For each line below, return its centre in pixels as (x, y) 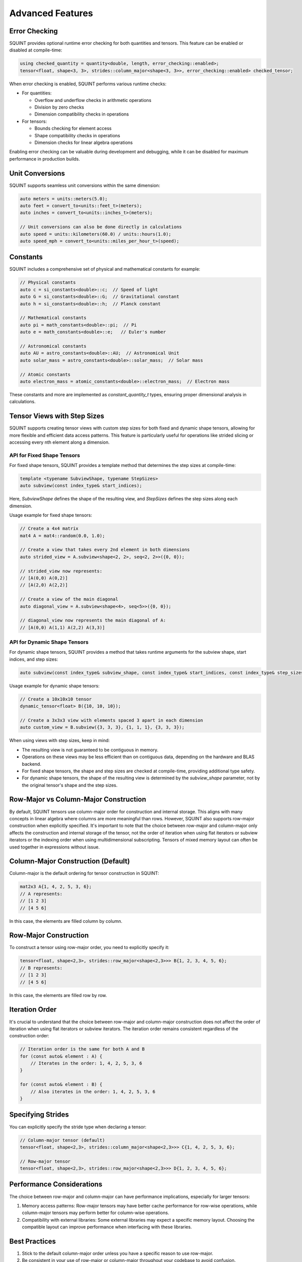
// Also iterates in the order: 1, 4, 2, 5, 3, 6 (93, 1091)
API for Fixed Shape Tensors (45, 455)
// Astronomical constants (53, 346)
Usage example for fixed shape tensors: (51, 515)
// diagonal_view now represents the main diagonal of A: (93, 620)
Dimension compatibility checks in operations (82, 114)
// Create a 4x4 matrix (49, 529)
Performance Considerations (56, 1185)
